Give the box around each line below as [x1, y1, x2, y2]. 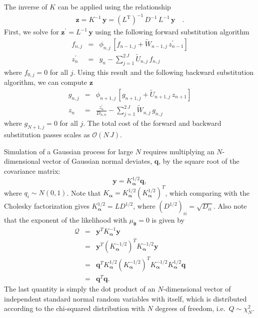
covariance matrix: [4, 165, 60, 176]
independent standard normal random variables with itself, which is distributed [4, 293, 247, 304]
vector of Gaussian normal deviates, [42, 156, 152, 166]
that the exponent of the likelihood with [4, 215, 127, 225]
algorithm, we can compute [4, 77, 87, 87]
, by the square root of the [158, 156, 239, 166]
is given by [151, 215, 185, 225]
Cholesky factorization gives [4, 201, 89, 211]
